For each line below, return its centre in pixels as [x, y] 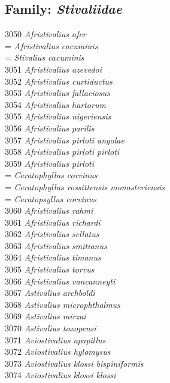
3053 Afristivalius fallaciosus [57, 93]
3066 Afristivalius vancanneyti [60, 281]
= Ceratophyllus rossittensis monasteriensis [85, 186]
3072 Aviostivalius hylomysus [58, 351]
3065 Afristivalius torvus [50, 269]
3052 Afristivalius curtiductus [59, 81]
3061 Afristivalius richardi [53, 222]
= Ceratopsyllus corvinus [51, 198]
